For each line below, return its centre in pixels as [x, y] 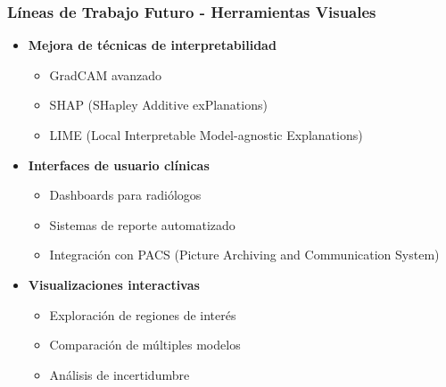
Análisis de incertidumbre [120, 374]
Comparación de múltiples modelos [145, 345]
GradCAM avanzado [105, 74]
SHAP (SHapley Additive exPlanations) [158, 105]
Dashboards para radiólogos [125, 195]
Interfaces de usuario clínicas [119, 165]
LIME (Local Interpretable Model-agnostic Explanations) [206, 135]
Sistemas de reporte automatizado [142, 224]
